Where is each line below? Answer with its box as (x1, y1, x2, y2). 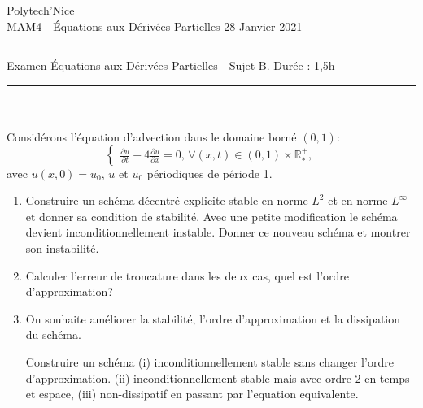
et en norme (328, 192, 388, 209)
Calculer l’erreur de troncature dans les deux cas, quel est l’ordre (25, 267, 350, 284)
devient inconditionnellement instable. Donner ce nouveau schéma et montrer (25, 224, 411, 241)
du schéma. (25, 326, 81, 343)
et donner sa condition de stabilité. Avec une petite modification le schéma (25, 207, 398, 224)
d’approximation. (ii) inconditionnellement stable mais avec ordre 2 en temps (25, 369, 410, 386)
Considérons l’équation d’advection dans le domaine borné (7, 128, 297, 145)
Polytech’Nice (7, 2, 75, 18)
